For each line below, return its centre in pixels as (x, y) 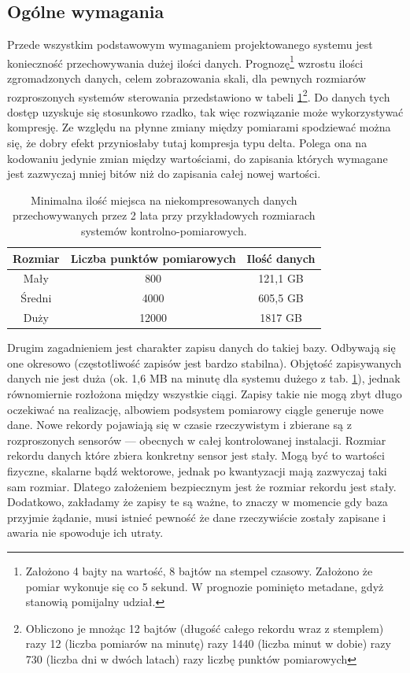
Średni (36, 298)
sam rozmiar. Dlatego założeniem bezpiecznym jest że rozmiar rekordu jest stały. (202, 486)
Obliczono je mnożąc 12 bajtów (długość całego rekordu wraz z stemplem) (205, 628)
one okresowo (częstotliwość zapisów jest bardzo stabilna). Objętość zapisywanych (205, 362)
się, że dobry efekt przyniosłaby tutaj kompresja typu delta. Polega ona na (187, 143)
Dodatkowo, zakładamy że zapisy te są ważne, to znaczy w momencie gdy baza (198, 502)
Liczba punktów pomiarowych (153, 258)
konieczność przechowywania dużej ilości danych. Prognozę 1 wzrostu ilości (185, 61)
